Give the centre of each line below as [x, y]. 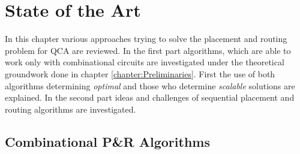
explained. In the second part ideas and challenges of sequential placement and [150, 97]
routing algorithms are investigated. [70, 109]
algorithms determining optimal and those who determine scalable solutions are [150, 85]
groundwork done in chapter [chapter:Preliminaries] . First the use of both [140, 73]
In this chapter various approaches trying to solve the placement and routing [146, 39]
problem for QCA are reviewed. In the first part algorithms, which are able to [148, 50]
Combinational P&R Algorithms [107, 141]
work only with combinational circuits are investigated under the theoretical [145, 62]
